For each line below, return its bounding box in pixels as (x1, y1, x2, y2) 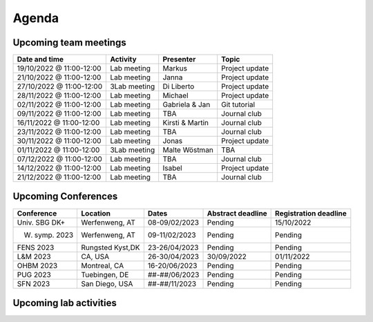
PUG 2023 (17, 269, 51, 279)
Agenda (12, 10, 59, 26)
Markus (162, 64, 188, 73)
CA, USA (81, 252, 110, 261)
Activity (110, 55, 137, 64)
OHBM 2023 (17, 261, 58, 270)
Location (81, 208, 111, 218)
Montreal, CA (81, 261, 124, 270)
